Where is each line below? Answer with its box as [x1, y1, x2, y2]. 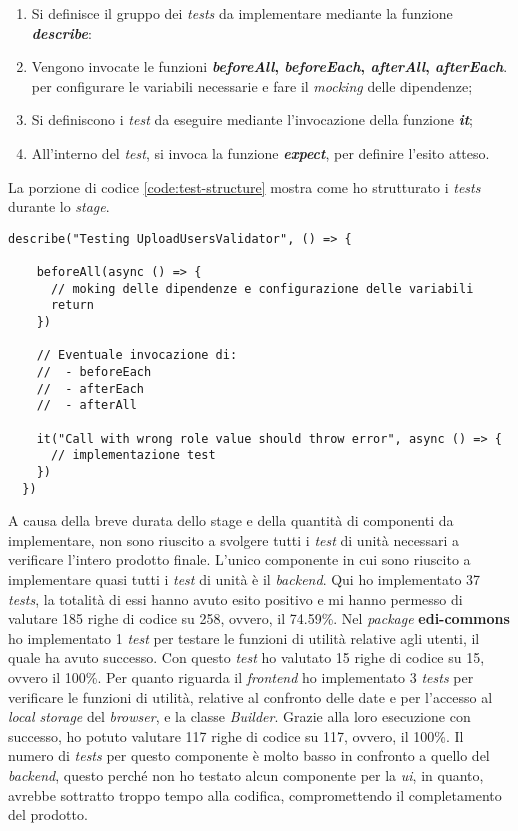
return [50, 298, 94, 313]
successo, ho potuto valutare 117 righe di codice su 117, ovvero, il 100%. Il [8, 725, 464, 746]
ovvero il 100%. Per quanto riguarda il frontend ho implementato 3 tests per [8, 667, 474, 687]
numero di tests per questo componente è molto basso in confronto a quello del [8, 745, 490, 766]
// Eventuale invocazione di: [36, 348, 238, 363]
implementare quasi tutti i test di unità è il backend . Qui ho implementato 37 [8, 569, 481, 590]
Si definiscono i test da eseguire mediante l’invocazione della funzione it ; [31, 109, 473, 130]
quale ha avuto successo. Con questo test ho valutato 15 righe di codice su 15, [8, 647, 485, 668]
